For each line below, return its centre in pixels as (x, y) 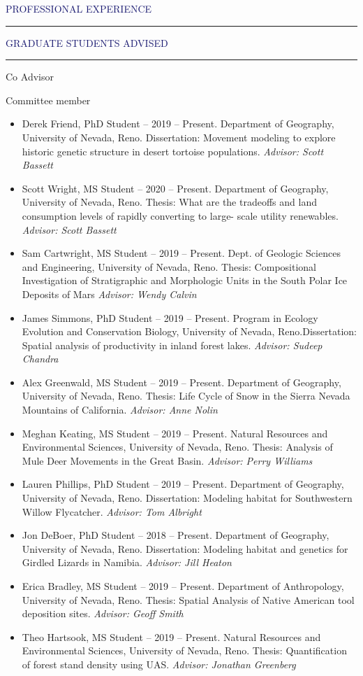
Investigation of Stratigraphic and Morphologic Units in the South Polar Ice (185, 280)
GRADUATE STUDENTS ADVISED (87, 42)
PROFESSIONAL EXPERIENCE (79, 8)
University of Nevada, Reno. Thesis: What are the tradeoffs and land (169, 202)
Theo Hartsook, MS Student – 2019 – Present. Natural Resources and (171, 636)
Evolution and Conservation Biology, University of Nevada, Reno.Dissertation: (189, 331)
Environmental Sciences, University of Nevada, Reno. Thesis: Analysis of (177, 447)
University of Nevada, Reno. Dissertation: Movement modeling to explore (179, 137)
